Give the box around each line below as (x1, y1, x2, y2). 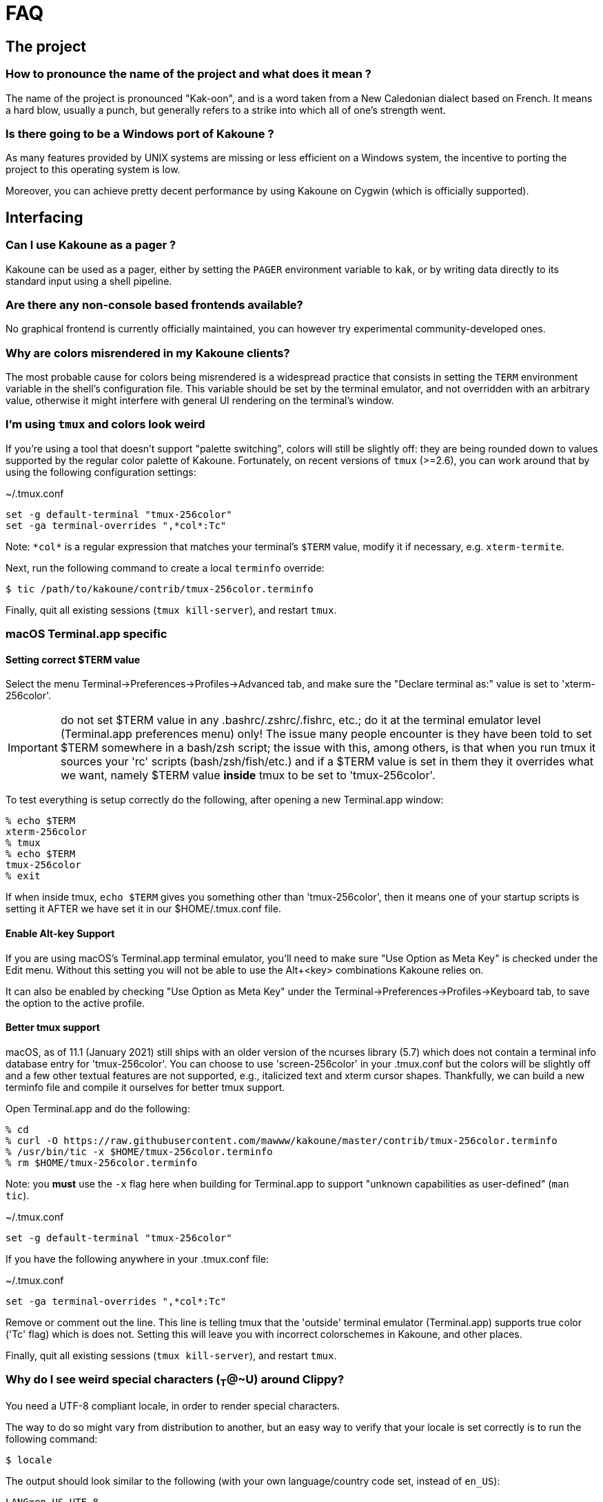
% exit (6, 870, 41, 882)
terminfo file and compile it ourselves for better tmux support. (6, 1081, 285, 1093)
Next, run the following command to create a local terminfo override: (6, 561, 325, 574)
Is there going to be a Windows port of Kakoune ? (6, 126, 274, 141)
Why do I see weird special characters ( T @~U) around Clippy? (6, 1372, 345, 1389)
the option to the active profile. (6, 997, 145, 1009)
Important (8, 741, 58, 755)
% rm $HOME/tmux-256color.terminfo (6, 1156, 198, 1168)
